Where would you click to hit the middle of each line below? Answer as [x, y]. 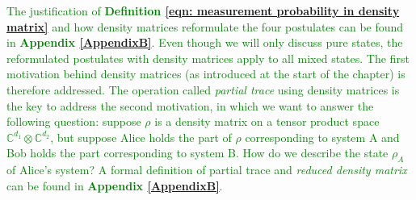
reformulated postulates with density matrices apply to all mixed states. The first [208, 58]
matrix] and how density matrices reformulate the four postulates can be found [205, 26]
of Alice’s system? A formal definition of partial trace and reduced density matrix [207, 170]
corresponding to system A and [322, 137]
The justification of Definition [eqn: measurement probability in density [203, 10]
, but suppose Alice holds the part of [141, 137]
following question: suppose [74, 121]
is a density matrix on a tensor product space [267, 121]
